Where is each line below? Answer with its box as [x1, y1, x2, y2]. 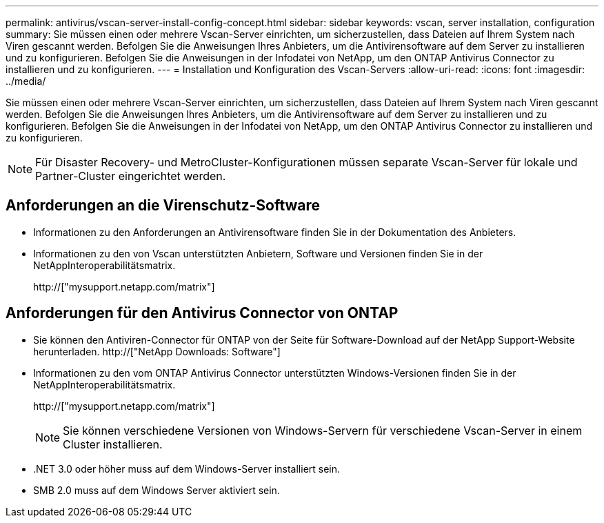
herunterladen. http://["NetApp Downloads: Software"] [33, 345, 281, 357]
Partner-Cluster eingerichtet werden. [35, 169, 226, 183]
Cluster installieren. [63, 437, 163, 451]
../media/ [6, 75, 46, 87]
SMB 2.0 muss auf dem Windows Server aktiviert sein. [33, 484, 280, 496]
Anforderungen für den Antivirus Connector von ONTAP [6, 304, 399, 322]
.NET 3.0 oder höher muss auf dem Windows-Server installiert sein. [33, 462, 341, 475]
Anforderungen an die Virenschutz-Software [6, 197, 321, 215]
